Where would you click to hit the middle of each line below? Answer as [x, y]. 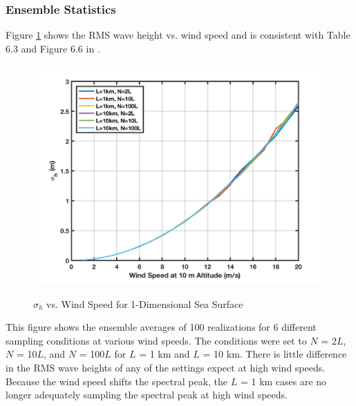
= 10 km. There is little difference [275, 354]
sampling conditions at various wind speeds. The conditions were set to [156, 340]
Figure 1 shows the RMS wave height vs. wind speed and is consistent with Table [178, 35]
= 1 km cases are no [283, 381]
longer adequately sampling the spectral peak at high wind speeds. [147, 395]
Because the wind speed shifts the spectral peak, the [117, 381]
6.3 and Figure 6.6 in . [53, 48]
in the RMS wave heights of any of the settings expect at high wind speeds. [166, 367]
